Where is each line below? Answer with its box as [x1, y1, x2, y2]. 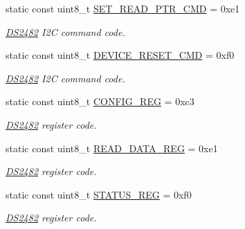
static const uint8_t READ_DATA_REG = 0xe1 [6, 140, 218, 155]
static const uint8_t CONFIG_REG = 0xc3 [6, 94, 194, 109]
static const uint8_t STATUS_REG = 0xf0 [6, 187, 192, 201]
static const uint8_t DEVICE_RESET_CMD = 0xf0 [6, 48, 235, 62]
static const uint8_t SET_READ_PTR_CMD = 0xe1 [6, 1, 240, 15]
